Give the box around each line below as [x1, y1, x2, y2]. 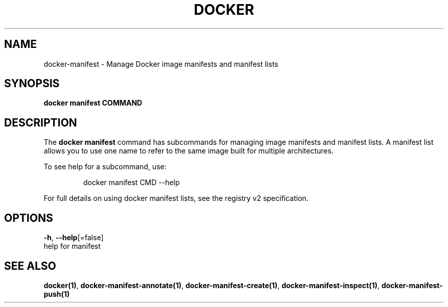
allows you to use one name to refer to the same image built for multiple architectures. [43, 146, 334, 156]
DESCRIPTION [4, 116, 77, 129]
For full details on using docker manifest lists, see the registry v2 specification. [43, 194, 309, 203]
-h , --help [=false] [43, 233, 104, 242]
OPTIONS [4, 211, 53, 224]
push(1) [43, 289, 70, 298]
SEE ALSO [4, 259, 56, 272]
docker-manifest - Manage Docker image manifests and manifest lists [43, 59, 278, 68]
